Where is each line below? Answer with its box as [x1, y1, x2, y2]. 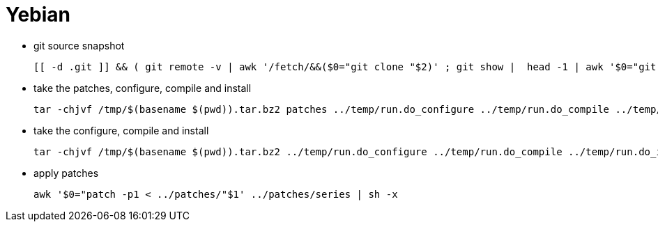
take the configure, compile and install [33, 124, 209, 136]
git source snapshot [33, 39, 125, 52]
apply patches [33, 166, 99, 179]
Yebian [6, 3, 71, 26]
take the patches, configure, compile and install [33, 81, 252, 94]
